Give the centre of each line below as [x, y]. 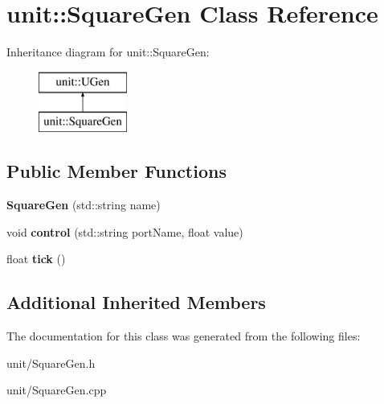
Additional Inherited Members [136, 302]
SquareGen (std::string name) [84, 205]
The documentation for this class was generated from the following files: [184, 336]
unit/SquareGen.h [51, 363]
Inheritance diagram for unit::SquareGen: [108, 52]
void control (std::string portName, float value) [125, 231]
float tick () [36, 259]
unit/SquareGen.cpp [57, 390]
